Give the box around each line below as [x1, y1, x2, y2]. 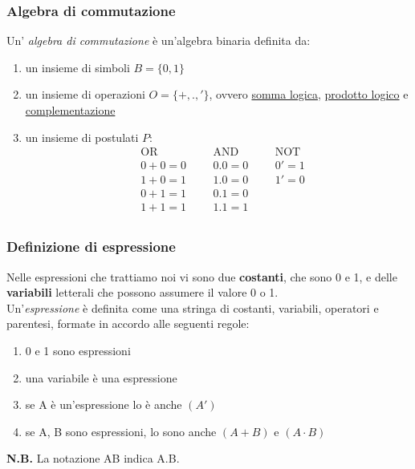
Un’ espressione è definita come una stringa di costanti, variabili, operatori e [6, 299, 379, 316]
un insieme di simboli [25, 59, 130, 75]
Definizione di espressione [6, 237, 176, 257]
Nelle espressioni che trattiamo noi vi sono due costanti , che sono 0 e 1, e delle [6, 268, 397, 285]
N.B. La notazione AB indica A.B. [6, 450, 180, 467]
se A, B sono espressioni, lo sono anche [25, 423, 217, 439]
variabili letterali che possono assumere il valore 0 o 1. [6, 284, 279, 301]
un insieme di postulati [25, 128, 139, 145]
